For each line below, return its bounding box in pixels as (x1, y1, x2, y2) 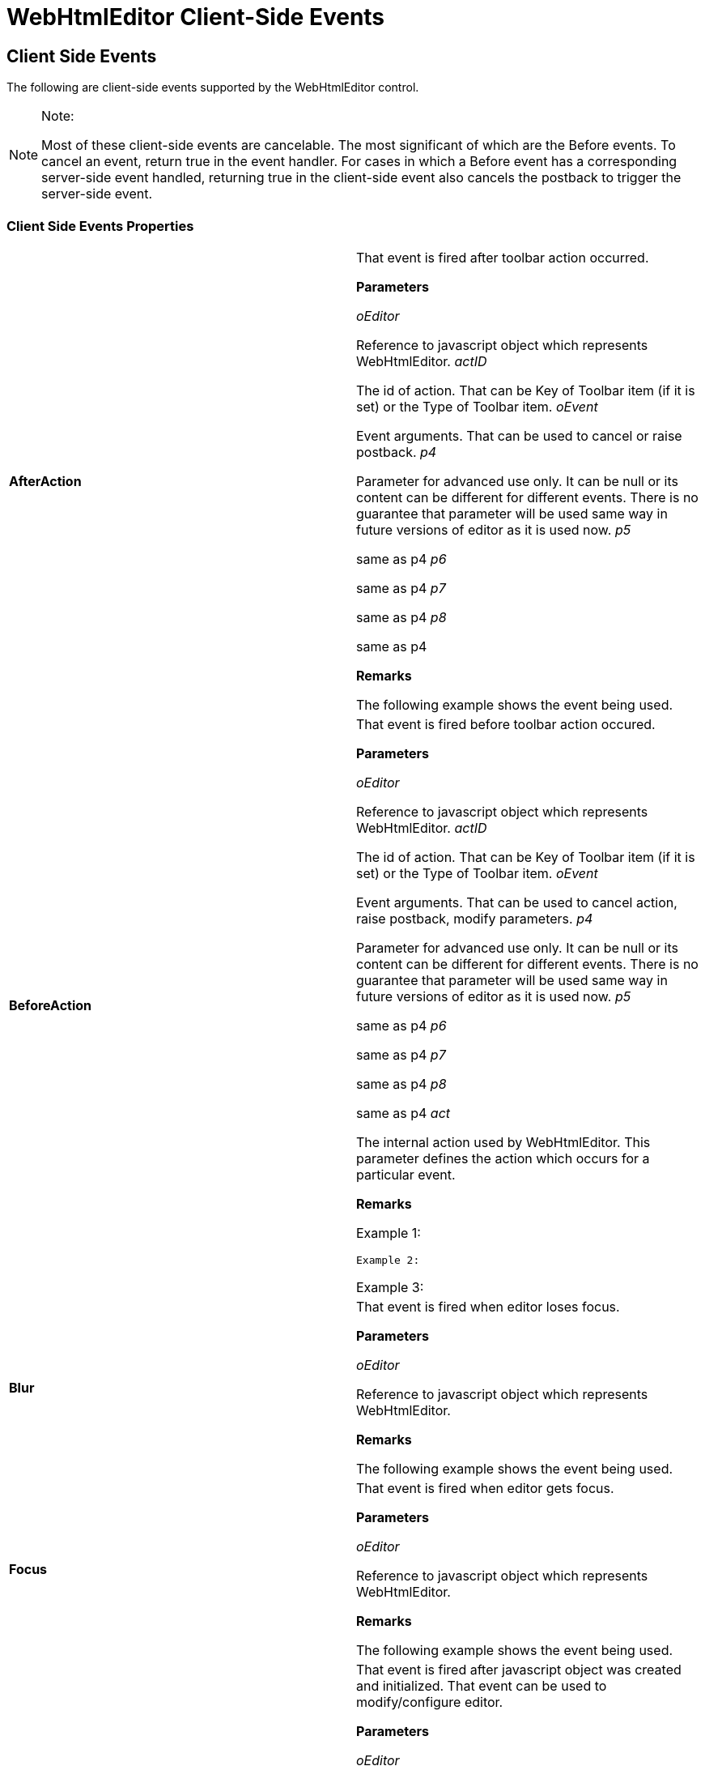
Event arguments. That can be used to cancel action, (356, 894, 677, 911)
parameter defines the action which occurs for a (356, 1150, 650, 1167)
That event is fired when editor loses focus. (356, 1298, 620, 1315)
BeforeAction (9, 997, 92, 1014)
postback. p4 (356, 443, 437, 460)
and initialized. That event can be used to (356, 1677, 607, 1694)
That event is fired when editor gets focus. (356, 1479, 614, 1496)
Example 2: (356, 1253, 420, 1266)
